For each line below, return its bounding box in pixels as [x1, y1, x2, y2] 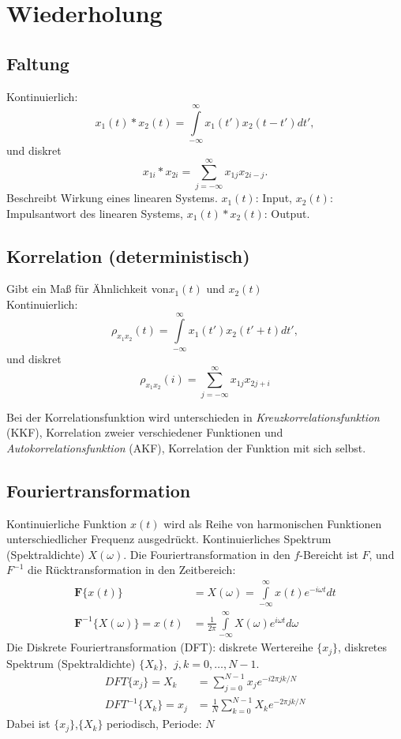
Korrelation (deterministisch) [6, 243, 250, 268]
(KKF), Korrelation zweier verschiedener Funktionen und [6, 424, 283, 441]
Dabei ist [6, 715, 51, 732]
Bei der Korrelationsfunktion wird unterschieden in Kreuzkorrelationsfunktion [6, 408, 380, 425]
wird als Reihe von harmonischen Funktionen [163, 515, 382, 531]
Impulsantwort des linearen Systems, [6, 204, 183, 221]
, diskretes [338, 639, 388, 655]
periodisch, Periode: [107, 715, 202, 732]
